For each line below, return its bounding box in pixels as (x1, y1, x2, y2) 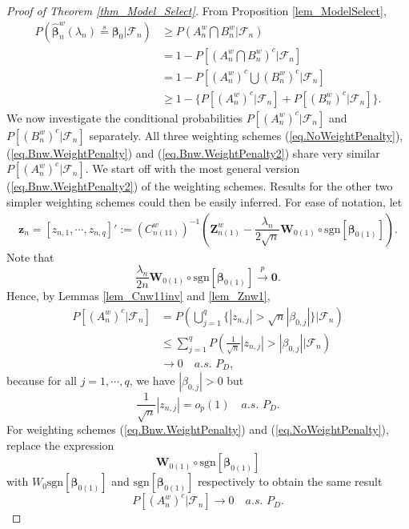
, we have (129, 372, 175, 389)
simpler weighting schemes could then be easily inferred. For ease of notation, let (6, 193, 403, 210)
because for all (6, 372, 78, 389)
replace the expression (6, 436, 114, 453)
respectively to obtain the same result (197, 473, 383, 490)
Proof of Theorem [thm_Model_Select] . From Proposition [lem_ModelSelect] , (6, 2, 387, 18)
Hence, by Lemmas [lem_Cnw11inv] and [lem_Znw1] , (6, 287, 271, 304)
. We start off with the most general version (85, 160, 300, 177)
